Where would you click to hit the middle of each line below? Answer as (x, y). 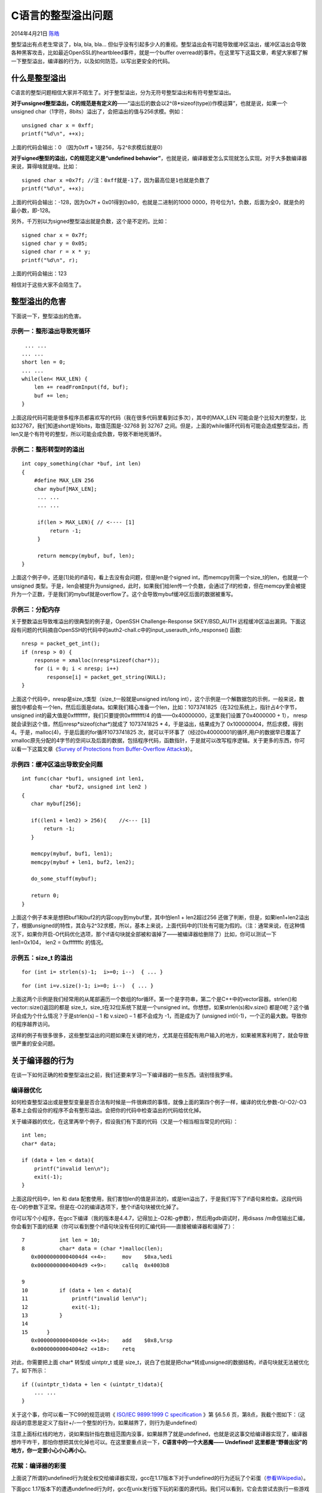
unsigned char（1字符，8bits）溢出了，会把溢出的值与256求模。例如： (98, 112)
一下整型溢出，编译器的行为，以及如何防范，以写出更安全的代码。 (92, 61)
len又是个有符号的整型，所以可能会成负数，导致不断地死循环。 (88, 434)
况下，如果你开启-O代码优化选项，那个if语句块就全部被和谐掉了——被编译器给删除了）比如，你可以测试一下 (144, 934)
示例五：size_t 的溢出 (42, 957)
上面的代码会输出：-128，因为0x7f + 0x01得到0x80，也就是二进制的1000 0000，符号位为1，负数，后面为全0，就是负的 (158, 202)
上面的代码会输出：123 (39, 274)
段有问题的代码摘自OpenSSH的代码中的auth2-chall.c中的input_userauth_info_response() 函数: (126, 629)
